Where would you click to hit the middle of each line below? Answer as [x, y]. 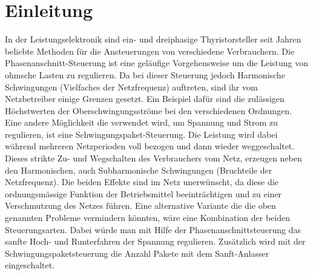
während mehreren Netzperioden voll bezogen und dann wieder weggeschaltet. [150, 146]
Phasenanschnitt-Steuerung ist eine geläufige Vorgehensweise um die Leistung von [157, 63]
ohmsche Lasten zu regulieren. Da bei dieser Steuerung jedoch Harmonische [145, 74]
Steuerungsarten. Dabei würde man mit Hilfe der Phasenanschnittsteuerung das [153, 229]
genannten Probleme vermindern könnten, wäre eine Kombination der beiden [147, 218]
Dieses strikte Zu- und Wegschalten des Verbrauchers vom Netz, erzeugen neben [153, 158]
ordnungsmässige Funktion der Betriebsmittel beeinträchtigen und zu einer [143, 193]
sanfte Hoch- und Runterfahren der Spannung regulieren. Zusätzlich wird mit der [155, 241]
